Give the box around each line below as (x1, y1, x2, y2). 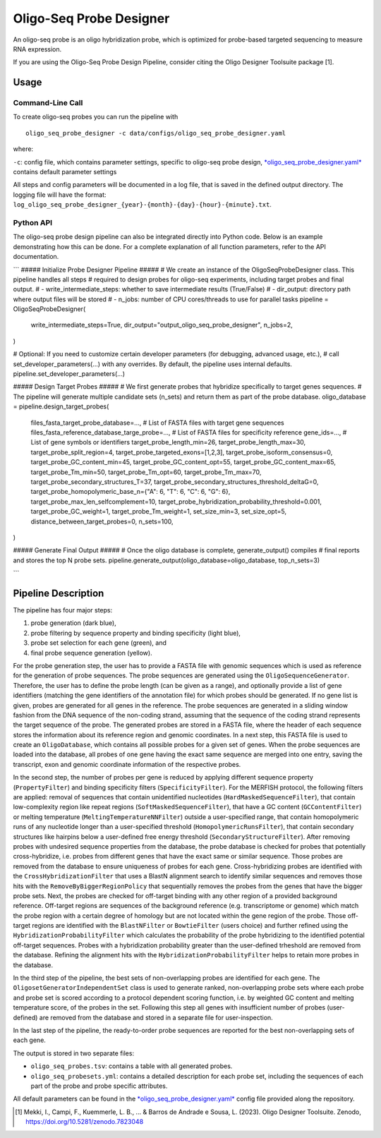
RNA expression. (13, 44, 62, 53)
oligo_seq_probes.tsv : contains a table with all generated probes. (30, 1062, 233, 1070)
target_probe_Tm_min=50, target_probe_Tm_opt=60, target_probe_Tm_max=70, (30, 468, 262, 476)
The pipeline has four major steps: (13, 605, 113, 614)
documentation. (13, 253, 59, 261)
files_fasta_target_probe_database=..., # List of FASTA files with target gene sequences (30, 418, 285, 427)
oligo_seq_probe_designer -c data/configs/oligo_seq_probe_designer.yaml (25, 129, 286, 137)
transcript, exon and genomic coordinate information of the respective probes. (13, 760, 241, 768)
